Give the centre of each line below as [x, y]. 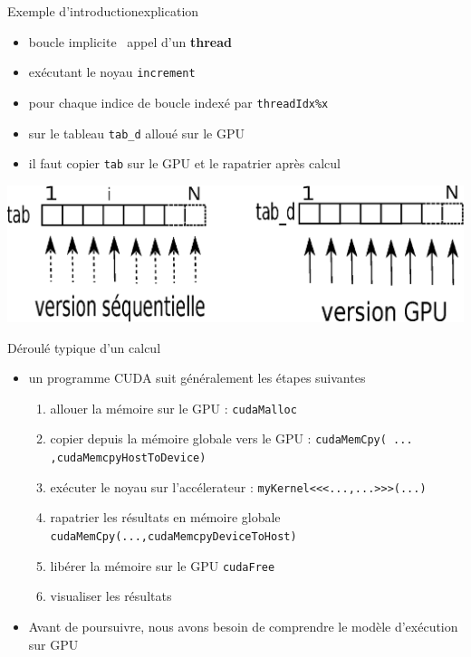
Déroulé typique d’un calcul [84, 347]
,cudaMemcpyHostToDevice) [128, 458]
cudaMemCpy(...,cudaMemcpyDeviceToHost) [173, 537]
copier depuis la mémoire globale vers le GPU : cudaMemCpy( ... [231, 438]
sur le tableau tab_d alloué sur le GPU [136, 133]
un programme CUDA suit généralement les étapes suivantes [197, 378]
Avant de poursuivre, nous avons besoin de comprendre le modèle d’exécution [243, 626]
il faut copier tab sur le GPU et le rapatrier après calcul [184, 163]
